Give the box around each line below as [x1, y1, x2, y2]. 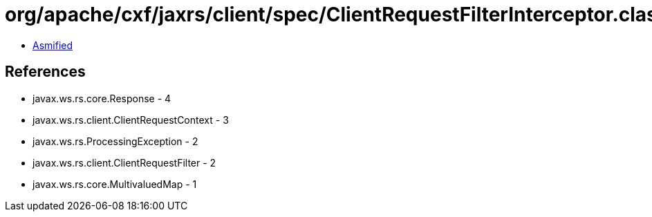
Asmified [32, 39, 73, 51]
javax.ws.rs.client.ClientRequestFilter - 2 [32, 156, 216, 169]
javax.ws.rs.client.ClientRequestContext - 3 [32, 113, 229, 126]
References [5, 63, 86, 81]
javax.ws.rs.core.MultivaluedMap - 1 [32, 178, 197, 190]
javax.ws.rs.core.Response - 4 [32, 92, 171, 104]
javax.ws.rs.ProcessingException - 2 [32, 135, 198, 147]
